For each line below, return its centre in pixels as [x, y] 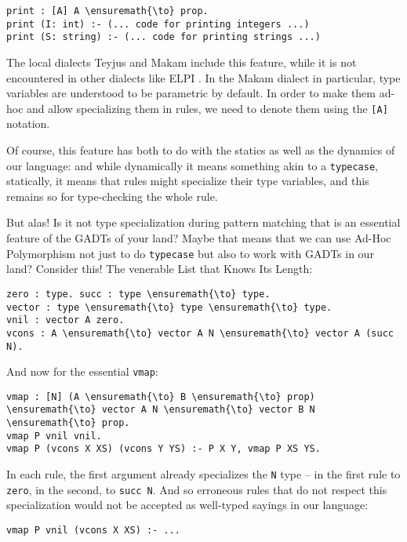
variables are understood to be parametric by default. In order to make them [191, 93]
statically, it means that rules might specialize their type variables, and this [188, 181]
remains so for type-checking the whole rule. [112, 196]
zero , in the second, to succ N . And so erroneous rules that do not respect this [197, 489]
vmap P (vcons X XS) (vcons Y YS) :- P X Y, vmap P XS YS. [164, 449]
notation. [28, 124]
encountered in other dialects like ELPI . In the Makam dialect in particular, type [203, 77]
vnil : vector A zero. [65, 320]
